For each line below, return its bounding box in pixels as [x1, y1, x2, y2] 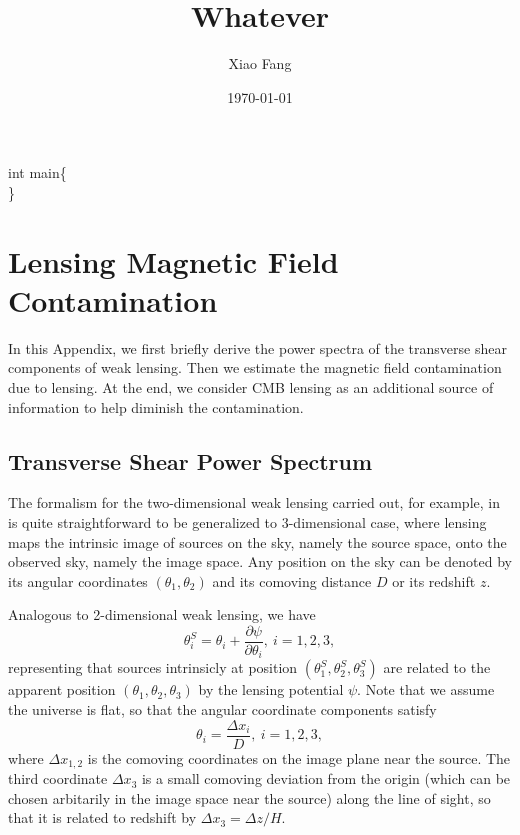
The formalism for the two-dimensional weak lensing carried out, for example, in [8, 492, 500, 513]
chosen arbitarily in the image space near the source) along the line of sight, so [8, 787, 491, 808]
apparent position [8, 679, 116, 700]
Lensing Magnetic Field [8, 240, 339, 281]
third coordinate [8, 768, 108, 789]
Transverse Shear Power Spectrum [8, 445, 373, 476]
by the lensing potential [198, 679, 344, 700]
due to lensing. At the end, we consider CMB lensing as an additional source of [8, 377, 494, 397]
